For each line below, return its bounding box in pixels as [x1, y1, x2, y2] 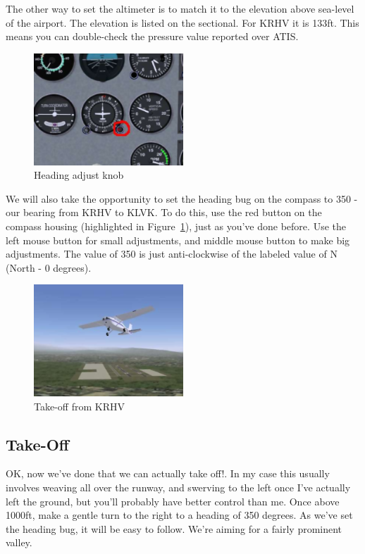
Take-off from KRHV [34, 398, 125, 413]
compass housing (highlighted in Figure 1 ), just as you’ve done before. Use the [6, 218, 346, 233]
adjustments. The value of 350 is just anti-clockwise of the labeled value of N [6, 246, 338, 261]
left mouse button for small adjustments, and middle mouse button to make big [6, 232, 350, 247]
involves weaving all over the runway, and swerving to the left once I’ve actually [6, 480, 351, 495]
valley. [6, 535, 32, 550]
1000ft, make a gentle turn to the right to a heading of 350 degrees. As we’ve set [6, 508, 353, 522]
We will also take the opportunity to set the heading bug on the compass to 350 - [6, 191, 358, 206]
